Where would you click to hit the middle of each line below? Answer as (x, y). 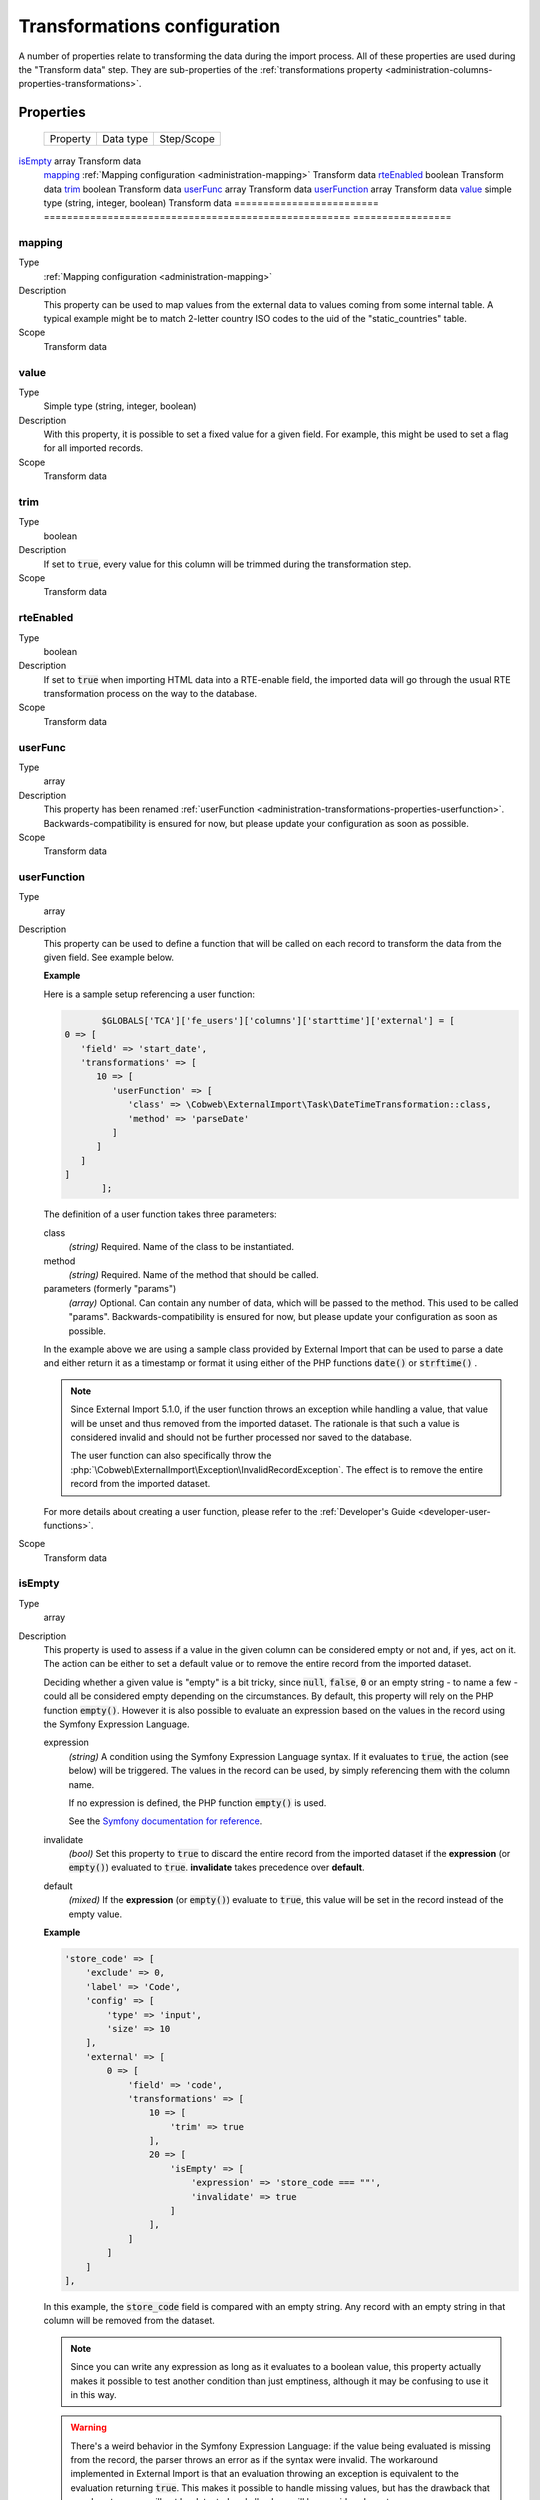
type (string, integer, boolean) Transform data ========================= (211, 202)
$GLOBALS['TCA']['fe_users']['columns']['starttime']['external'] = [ (278, 1020)
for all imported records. (93, 448)
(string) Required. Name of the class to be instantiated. (181, 1247)
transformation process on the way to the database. (150, 694)
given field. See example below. (109, 957)
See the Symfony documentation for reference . (165, 1821)
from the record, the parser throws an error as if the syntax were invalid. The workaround (254, 2460)
